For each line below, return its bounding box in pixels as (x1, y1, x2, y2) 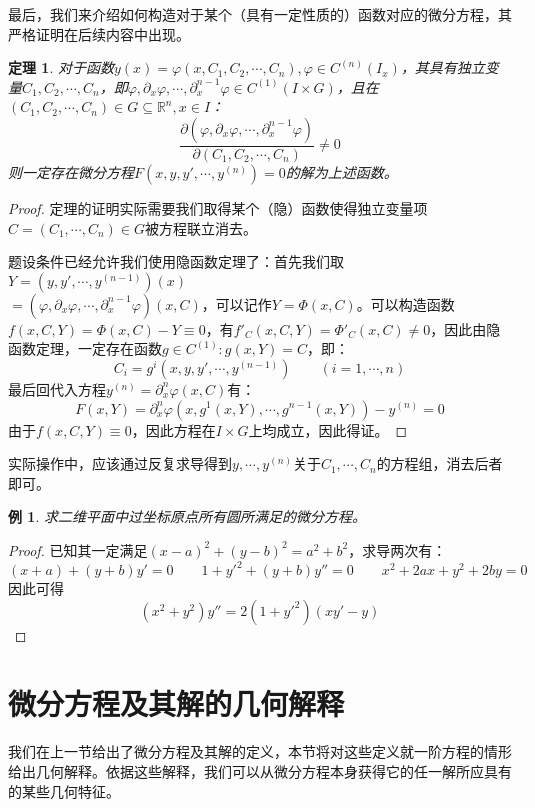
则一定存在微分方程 (8, 162, 134, 182)
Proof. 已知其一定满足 (8, 539, 148, 560)
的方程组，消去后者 (376, 453, 503, 474)
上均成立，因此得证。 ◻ (248, 419, 408, 440)
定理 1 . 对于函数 (8, 57, 114, 78)
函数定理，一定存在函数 (8, 338, 162, 359)
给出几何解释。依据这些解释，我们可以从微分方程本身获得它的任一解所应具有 (8, 760, 512, 781)
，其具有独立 (400, 57, 485, 78)
